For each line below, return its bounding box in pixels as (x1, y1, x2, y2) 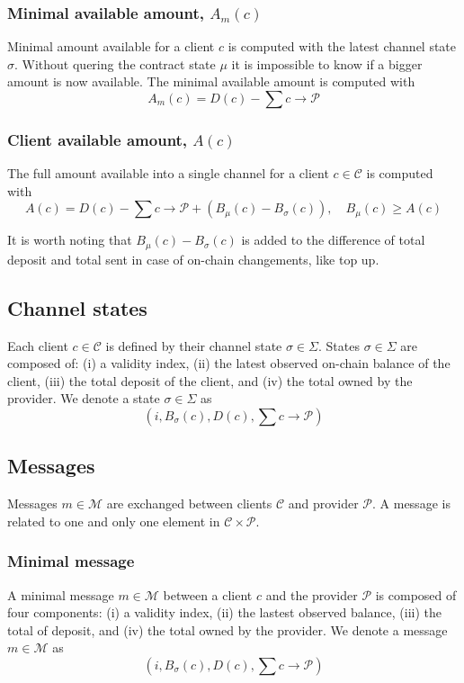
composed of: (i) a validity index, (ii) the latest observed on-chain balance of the (7, 354, 451, 373)
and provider (288, 494, 359, 513)
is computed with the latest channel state (228, 37, 457, 56)
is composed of (375, 585, 457, 604)
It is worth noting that (7, 230, 132, 249)
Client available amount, (7, 128, 188, 150)
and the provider (265, 585, 358, 604)
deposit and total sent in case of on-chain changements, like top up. (7, 249, 379, 268)
